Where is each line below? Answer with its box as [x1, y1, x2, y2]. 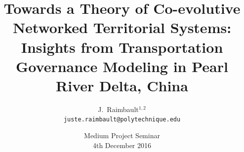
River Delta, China [56, 75, 188, 95]
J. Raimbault [98, 104, 139, 114]
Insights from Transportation [21, 37, 223, 57]
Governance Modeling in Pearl [16, 56, 228, 76]
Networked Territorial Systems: [12, 17, 232, 38]
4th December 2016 [92, 140, 152, 150]
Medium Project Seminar [84, 130, 160, 141]
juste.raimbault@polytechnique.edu [63, 116, 181, 123]
